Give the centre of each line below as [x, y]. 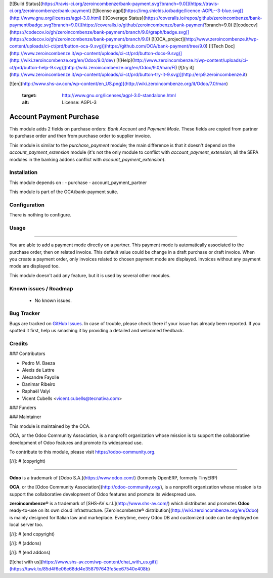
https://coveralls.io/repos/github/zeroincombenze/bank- [203, 18]
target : [29, 95]
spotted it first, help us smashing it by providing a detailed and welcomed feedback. [97, 331]
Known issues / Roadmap [41, 288]
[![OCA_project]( [168, 39]
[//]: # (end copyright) [32, 534]
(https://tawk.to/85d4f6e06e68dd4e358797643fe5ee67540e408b [79, 569]
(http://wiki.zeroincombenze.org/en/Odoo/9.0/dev [61, 60]
